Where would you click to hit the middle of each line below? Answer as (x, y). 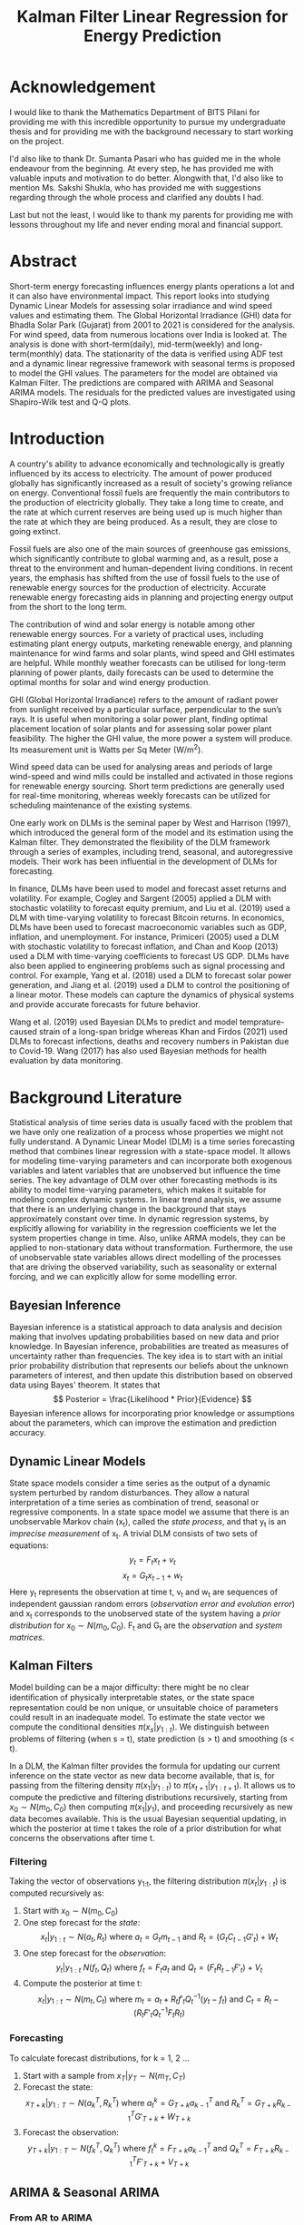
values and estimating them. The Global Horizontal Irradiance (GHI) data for (151, 315)
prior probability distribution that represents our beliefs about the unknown (149, 1366)
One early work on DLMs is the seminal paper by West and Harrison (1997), (150, 823)
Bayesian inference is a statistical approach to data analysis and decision (146, 1328)
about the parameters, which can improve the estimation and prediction (143, 1423)
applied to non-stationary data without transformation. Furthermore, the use (151, 1248)
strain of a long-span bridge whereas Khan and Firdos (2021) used (164, 1032)
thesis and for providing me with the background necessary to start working (152, 131)
